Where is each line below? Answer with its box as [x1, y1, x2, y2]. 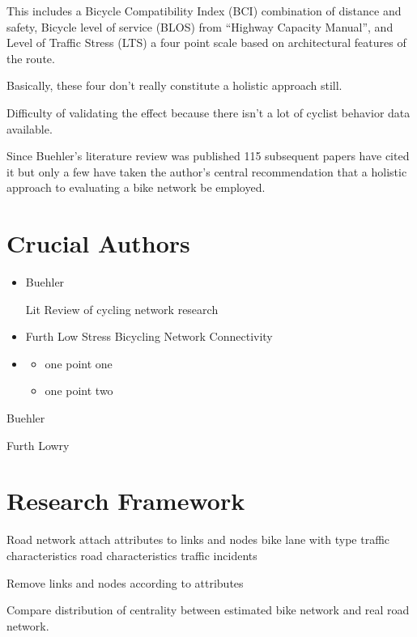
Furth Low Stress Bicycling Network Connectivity [25, 328, 273, 345]
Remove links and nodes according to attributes [6, 574, 244, 591]
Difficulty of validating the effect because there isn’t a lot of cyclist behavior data [6, 104, 411, 121]
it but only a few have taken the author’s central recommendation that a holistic [6, 163, 407, 180]
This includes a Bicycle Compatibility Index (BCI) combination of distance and [6, 2, 402, 19]
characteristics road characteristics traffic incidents [6, 546, 257, 563]
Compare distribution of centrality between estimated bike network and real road [6, 601, 410, 618]
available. [6, 120, 53, 137]
